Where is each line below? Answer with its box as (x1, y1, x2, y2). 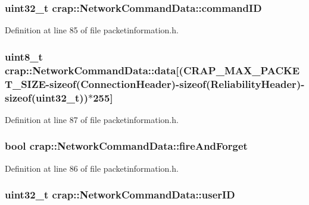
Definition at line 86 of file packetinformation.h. (5, 162, 179, 174)
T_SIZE (5, 76, 46, 91)
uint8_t (5, 49, 43, 64)
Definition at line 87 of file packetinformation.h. (5, 113, 179, 125)
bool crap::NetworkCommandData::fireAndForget (5, 138, 248, 153)
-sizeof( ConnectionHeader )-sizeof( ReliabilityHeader (45, 76, 296, 91)
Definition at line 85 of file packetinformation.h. (5, 24, 179, 36)
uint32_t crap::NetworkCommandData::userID (5, 187, 235, 202)
